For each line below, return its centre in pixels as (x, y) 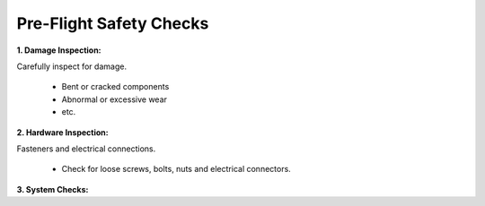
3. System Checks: (53, 189)
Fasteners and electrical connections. (86, 149)
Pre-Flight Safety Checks (113, 23)
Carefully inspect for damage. (72, 66)
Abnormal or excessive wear (115, 99)
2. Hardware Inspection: (62, 132)
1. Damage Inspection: (59, 50)
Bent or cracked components (115, 87)
